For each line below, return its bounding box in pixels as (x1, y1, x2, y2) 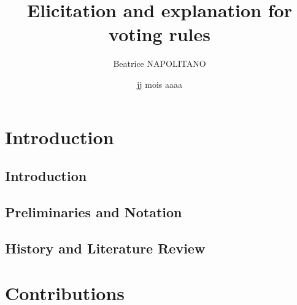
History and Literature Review (5, 238, 206, 257)
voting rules (109, 21, 210, 47)
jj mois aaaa (137, 77, 182, 90)
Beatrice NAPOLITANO (113, 57, 206, 70)
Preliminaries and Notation (5, 202, 182, 221)
